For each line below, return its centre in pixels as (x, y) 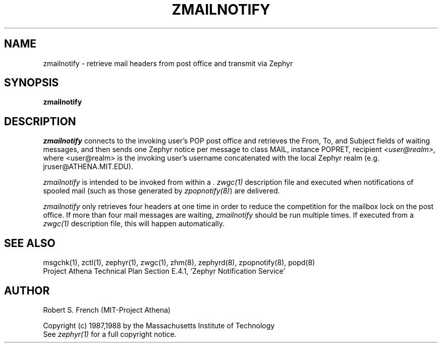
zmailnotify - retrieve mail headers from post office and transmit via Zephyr (168, 63)
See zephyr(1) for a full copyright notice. (110, 334)
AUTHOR (27, 290)
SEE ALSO (30, 243)
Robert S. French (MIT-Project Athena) (107, 310)
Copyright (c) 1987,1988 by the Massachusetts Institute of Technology (159, 325)
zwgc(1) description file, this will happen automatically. (134, 224)
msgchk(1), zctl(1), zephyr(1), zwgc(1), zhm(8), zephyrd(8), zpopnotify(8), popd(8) (179, 263)
